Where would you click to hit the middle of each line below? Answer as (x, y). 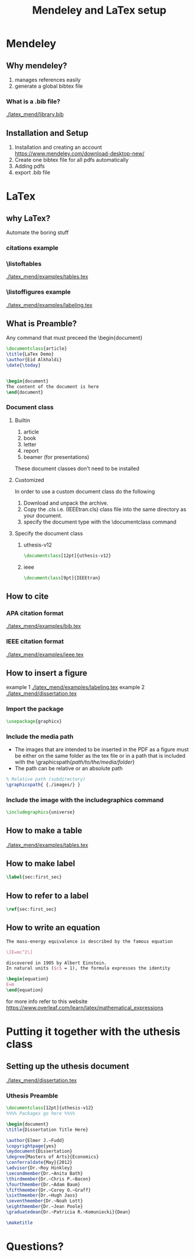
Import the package (35, 709)
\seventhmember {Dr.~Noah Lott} (45, 1201)
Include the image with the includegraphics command (85, 800)
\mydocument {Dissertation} (39, 1151)
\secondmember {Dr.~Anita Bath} (45, 1173)
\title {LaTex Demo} (30, 354)
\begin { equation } (27, 979)
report (31, 451)
